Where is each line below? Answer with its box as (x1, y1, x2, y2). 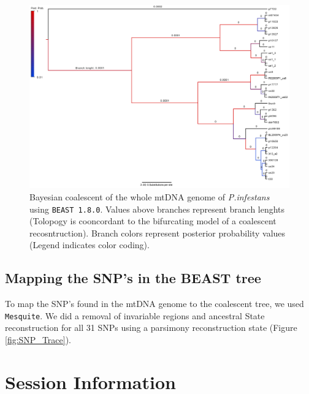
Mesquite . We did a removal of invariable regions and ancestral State (5, 309, 265, 322)
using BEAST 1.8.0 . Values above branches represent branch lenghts (29, 202, 285, 215)
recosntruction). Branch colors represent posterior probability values (29, 226, 286, 239)
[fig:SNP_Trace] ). (5, 333, 71, 346)
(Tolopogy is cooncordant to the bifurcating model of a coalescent (29, 214, 277, 227)
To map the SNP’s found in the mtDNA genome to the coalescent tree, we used (5, 297, 304, 310)
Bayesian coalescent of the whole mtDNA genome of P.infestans (29, 190, 270, 203)
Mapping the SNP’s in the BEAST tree (5, 268, 261, 287)
